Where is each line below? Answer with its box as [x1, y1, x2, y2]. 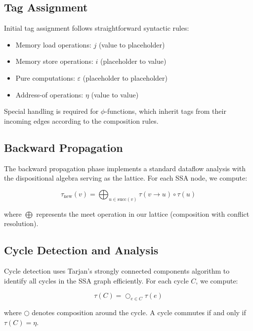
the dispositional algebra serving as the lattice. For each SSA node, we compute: [4, 173, 248, 183]
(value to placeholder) [98, 39, 165, 49]
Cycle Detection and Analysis [4, 242, 159, 258]
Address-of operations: [15, 89, 84, 99]
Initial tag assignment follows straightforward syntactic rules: [4, 23, 189, 33]
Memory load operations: [15, 39, 91, 49]
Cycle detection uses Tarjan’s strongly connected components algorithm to [4, 266, 230, 276]
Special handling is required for [4, 106, 99, 116]
